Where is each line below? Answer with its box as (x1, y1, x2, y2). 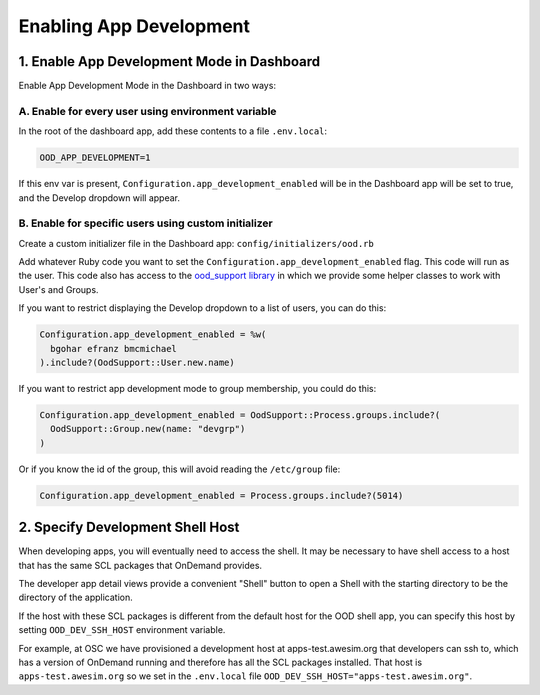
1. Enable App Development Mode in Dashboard (18, 53, 321, 70)
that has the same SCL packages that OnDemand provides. (18, 559, 263, 571)
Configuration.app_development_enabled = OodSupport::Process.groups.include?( (39, 410, 441, 420)
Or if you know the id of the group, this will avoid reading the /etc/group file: (18, 463, 341, 475)
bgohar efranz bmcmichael (50, 343, 177, 354)
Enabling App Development (18, 15, 250, 37)
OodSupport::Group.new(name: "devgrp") (50, 423, 246, 435)
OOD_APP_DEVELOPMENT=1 (39, 152, 151, 164)
